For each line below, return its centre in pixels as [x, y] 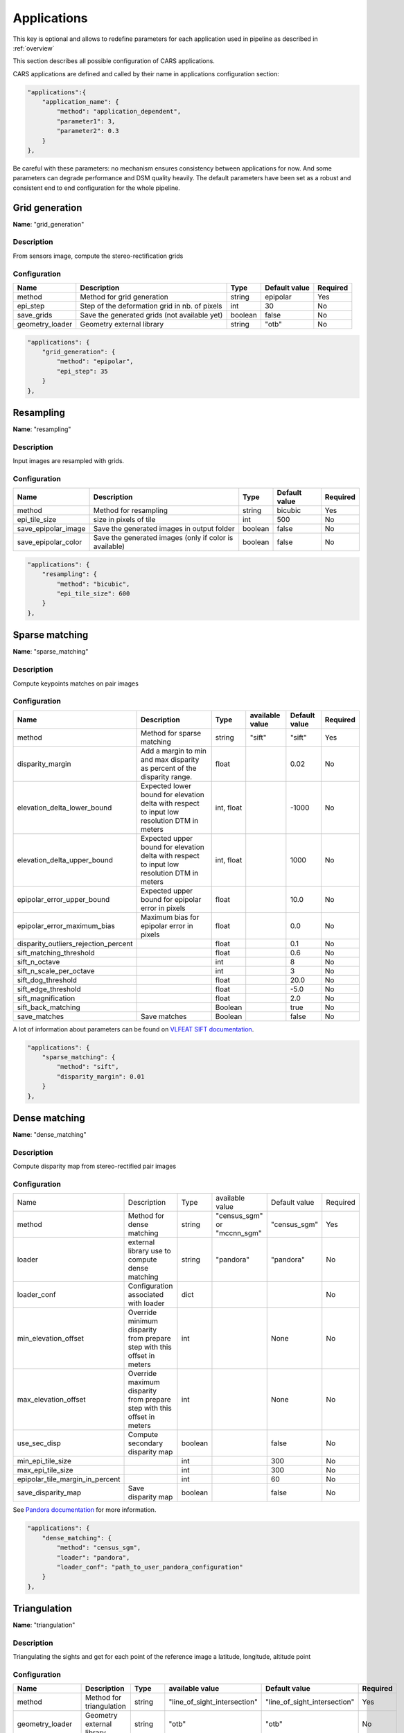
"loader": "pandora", [93, 1557]
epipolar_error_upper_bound [63, 899]
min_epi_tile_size [44, 1461]
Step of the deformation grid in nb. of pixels [151, 306]
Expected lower [166, 785]
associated [146, 1295]
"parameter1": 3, [86, 121]
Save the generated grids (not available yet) [151, 315]
